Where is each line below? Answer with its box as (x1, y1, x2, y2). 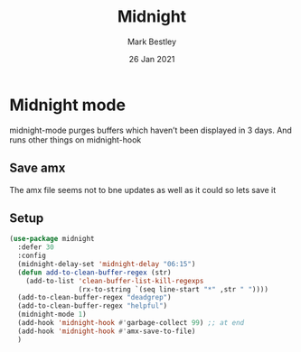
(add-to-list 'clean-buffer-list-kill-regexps (25, 276, 204, 285)
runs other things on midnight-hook (9, 134, 142, 145)
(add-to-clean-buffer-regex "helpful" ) (17, 301, 168, 310)
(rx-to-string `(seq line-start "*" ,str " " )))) (78, 284, 269, 294)
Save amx (9, 161, 66, 176)
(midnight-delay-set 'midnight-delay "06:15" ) (17, 259, 196, 268)
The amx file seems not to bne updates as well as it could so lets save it (9, 184, 277, 195)
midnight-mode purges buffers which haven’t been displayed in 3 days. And (9, 125, 292, 135)
